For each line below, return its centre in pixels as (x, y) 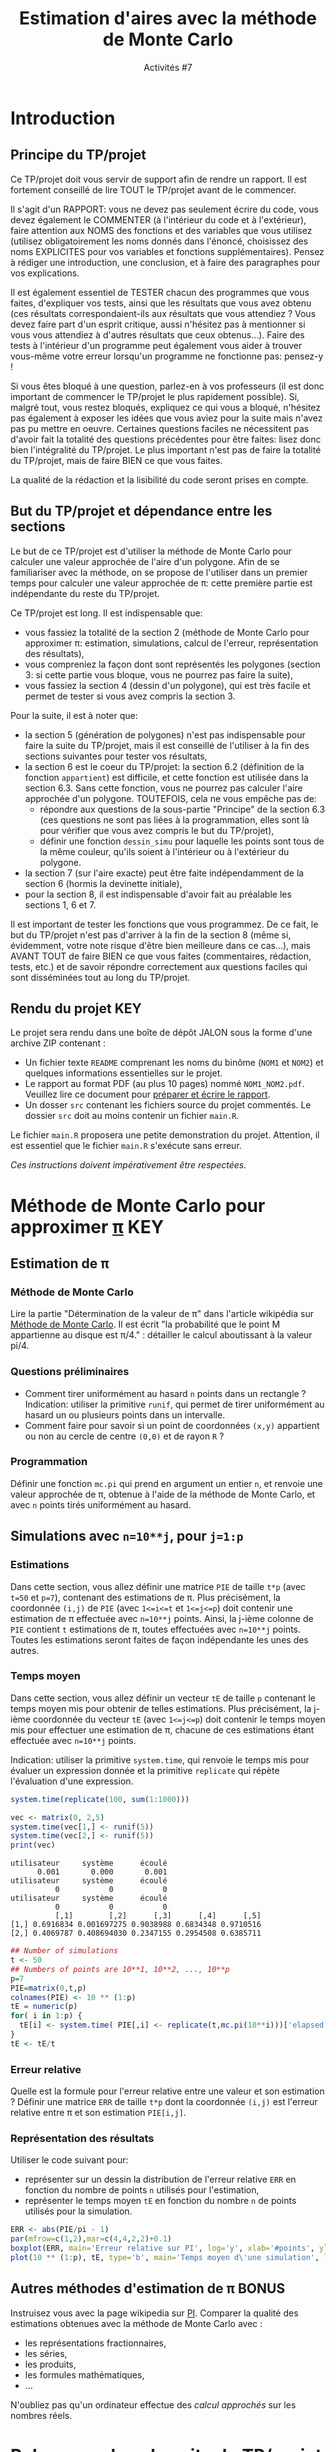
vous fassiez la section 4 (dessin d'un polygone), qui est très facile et (167, 685)
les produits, (50, 2364)
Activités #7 (168, 67)
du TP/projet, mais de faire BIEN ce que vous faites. (116, 460)
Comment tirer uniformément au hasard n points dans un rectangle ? (165, 1393)
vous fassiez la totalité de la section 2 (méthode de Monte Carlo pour (167, 632)
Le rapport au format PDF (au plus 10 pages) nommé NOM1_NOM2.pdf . (164, 1084)
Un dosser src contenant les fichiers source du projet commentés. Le (168, 1105)
